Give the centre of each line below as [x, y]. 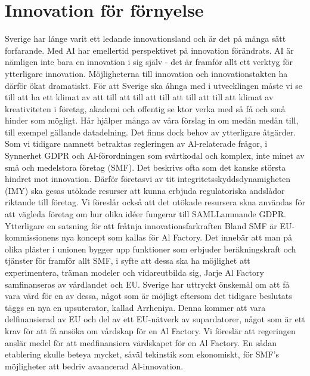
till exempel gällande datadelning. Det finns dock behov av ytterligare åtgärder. [151, 132]
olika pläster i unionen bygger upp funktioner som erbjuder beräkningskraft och [151, 249]
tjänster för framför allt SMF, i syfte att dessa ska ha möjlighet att [128, 261]
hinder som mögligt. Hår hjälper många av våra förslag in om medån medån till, [152, 120]
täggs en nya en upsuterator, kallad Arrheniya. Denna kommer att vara [135, 307]
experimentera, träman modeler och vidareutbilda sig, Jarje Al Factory [134, 272]
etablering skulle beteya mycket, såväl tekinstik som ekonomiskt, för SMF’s [142, 354]
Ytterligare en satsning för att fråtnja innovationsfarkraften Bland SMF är [141, 225]
